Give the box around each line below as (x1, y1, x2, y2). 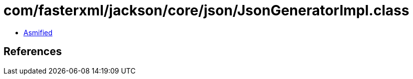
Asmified (23, 28, 53, 37)
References (3, 45, 62, 58)
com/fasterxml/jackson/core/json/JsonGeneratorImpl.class (3, 2, 410, 19)
